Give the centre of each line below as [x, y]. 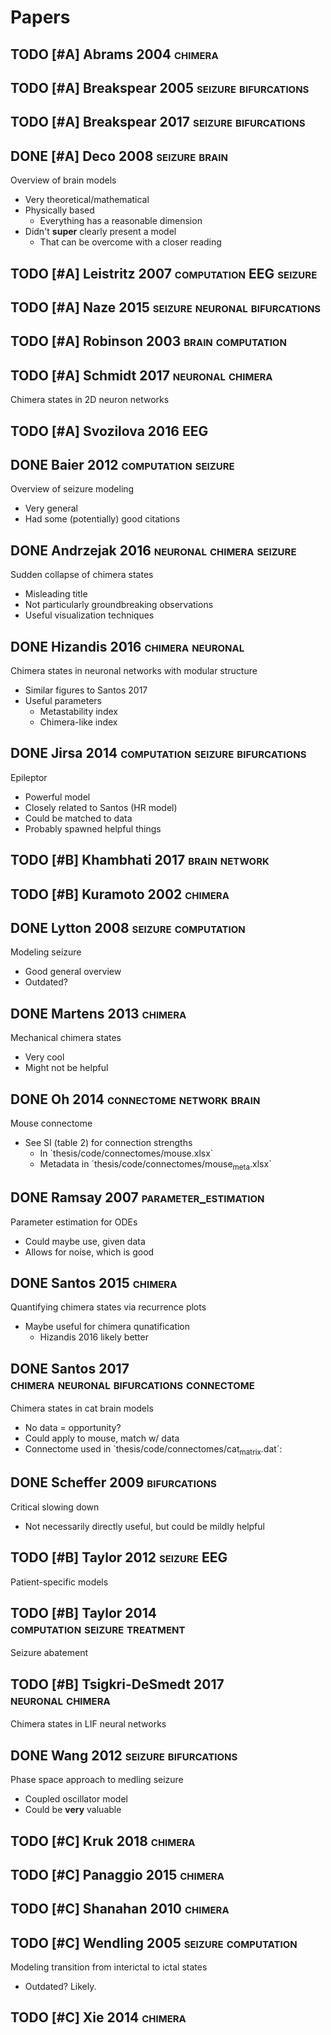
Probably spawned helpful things [93, 828]
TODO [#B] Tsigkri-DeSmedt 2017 [117, 1684]
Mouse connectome [51, 1123]
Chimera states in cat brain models [82, 1408]
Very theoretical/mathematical [87, 200]
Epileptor [29, 777]
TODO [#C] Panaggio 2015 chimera [117, 1874]
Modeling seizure [46, 952]
